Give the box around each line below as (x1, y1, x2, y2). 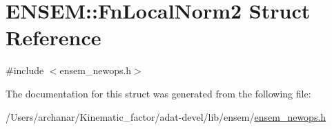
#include (6, 63, 44, 78)
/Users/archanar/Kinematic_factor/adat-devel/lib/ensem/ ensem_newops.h (6, 109, 326, 124)
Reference (6, 23, 101, 51)
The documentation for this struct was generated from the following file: (6, 86, 311, 100)
